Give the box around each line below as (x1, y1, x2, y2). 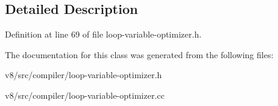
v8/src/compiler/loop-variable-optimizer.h (5, 68, 162, 81)
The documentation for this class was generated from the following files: (5, 48, 274, 61)
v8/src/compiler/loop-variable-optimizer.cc (5, 88, 165, 101)
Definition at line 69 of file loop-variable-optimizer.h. (5, 28, 202, 41)
